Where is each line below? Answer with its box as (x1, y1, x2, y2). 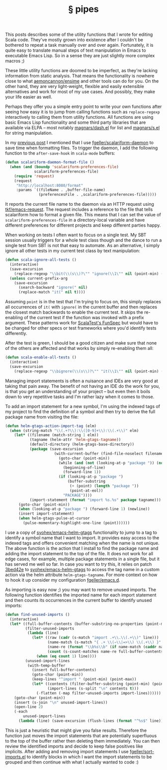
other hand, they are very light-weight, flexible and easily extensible (5, 84, 144, 89)
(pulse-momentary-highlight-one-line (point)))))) (23, 520, 130, 525)
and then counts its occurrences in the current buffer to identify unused (5, 597, 152, 603)
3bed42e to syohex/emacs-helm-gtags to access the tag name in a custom (5, 566, 160, 572)
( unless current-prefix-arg (9, 276, 68, 281)
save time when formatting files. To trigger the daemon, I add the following (5, 145, 158, 151)
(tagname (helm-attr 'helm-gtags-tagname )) (29, 437, 121, 442)
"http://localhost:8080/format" (16, 183, 83, 188)
